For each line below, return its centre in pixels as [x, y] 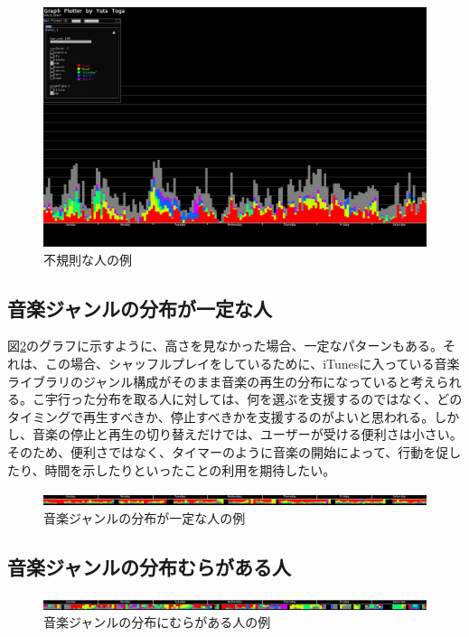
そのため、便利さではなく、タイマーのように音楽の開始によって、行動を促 [228, 451]
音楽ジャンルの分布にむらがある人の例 [157, 622]
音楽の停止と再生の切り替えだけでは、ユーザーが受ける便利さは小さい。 [247, 434]
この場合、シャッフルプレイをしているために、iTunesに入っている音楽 [252, 363]
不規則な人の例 [88, 259]
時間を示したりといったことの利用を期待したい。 [190, 469]
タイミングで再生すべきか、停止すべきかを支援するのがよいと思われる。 [221, 416]
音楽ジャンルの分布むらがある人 [149, 566]
